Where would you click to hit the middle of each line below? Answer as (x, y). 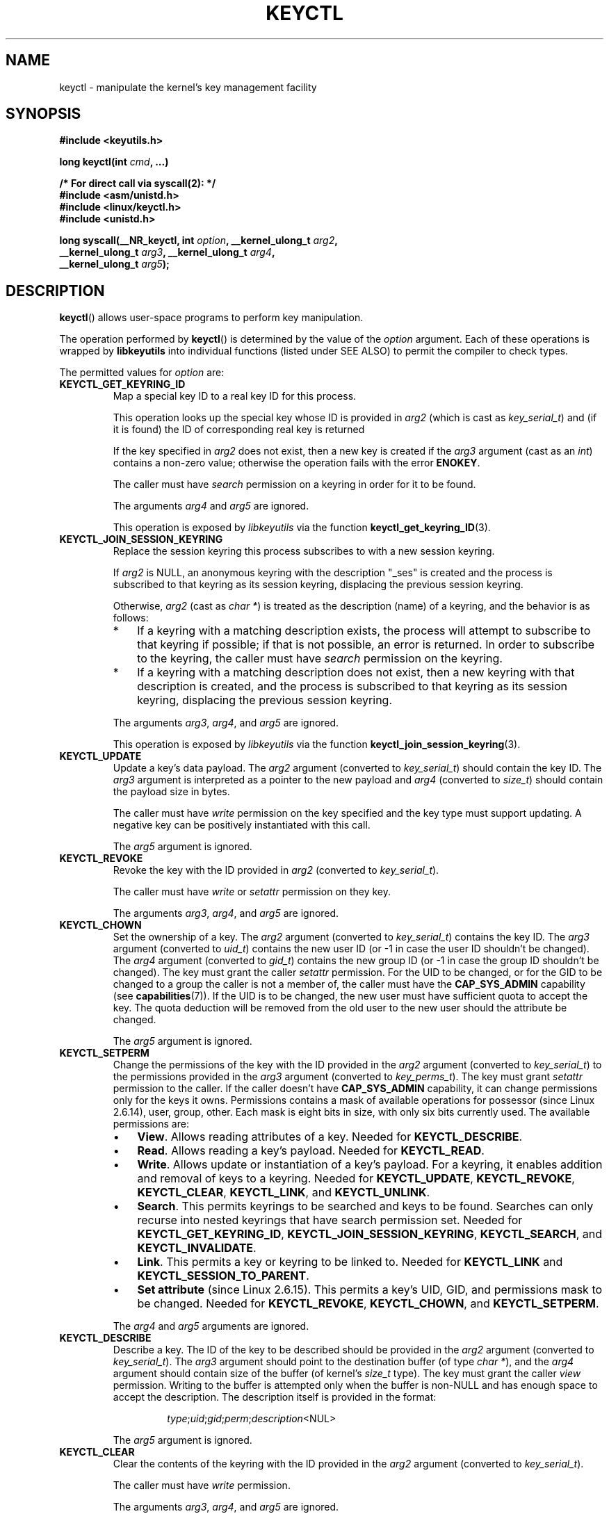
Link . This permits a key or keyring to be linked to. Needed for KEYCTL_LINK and (350, 1262)
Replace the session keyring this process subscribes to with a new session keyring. (304, 551)
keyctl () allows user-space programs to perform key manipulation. (211, 318)
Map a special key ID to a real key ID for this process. (235, 396)
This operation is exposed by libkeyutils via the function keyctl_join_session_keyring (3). (317, 744)
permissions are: (151, 1124)
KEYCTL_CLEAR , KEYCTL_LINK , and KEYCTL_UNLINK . (283, 1193)
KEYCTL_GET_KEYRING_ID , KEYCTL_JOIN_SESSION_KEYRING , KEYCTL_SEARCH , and (370, 1234)
